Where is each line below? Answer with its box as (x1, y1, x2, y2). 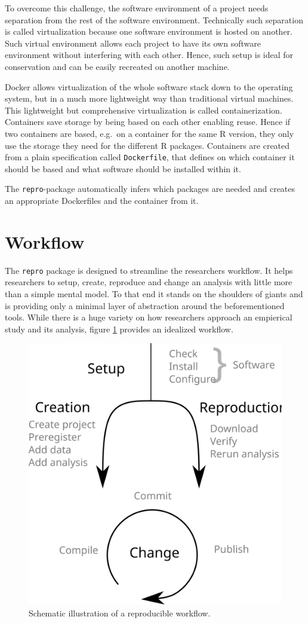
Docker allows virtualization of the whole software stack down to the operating (5, 80, 293, 93)
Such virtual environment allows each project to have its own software (5, 36, 261, 49)
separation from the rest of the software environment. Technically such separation (5, 13, 303, 26)
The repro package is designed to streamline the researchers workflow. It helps (5, 264, 293, 276)
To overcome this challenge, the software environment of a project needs (5, 2, 269, 14)
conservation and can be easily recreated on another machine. (5, 60, 230, 72)
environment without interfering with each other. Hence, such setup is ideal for (5, 48, 294, 61)
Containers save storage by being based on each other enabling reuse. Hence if (5, 115, 291, 128)
